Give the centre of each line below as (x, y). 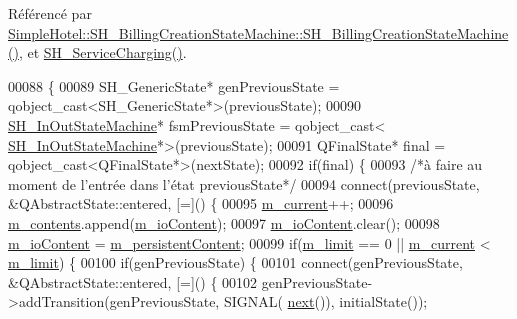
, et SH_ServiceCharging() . (102, 52)
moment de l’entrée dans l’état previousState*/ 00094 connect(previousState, (244, 183)
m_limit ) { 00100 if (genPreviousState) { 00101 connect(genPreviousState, (235, 262)
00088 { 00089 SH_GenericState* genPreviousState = (174, 85)
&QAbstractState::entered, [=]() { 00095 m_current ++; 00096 (201, 203)
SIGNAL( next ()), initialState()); (325, 301)
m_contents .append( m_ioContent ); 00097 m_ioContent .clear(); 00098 (224, 222)
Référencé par (50, 13)
